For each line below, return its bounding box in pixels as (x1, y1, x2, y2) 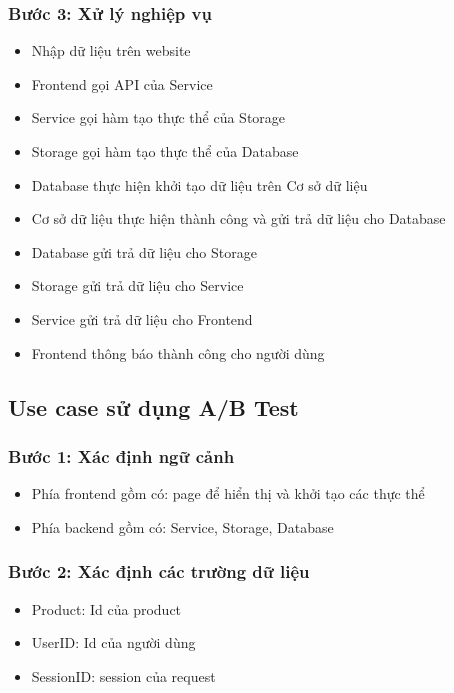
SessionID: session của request (31, 665, 216, 686)
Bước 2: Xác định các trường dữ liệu (8, 559, 310, 584)
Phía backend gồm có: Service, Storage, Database (31, 516, 334, 537)
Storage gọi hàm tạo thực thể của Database (31, 141, 299, 161)
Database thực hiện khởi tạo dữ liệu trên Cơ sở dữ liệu (31, 174, 368, 195)
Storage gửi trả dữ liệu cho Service (31, 275, 244, 296)
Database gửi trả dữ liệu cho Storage (31, 241, 257, 262)
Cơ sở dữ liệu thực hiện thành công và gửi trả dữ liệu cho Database (31, 208, 446, 229)
